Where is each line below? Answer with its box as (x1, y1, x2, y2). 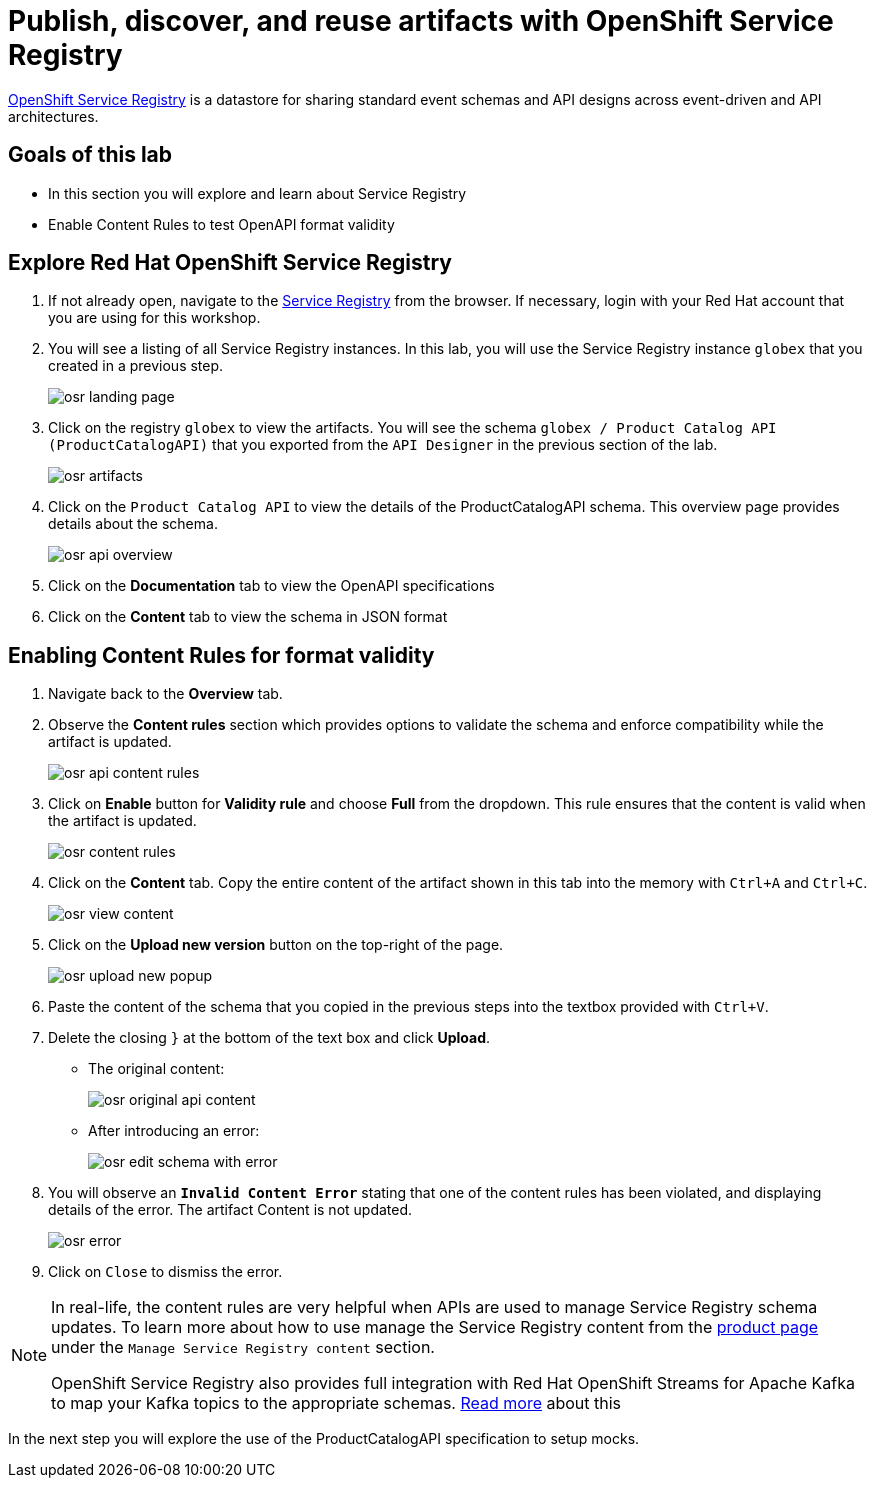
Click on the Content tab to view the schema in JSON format (48, 608, 448, 626)
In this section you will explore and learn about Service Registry (48, 184, 467, 202)
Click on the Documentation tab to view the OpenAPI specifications (48, 577, 495, 595)
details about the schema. (48, 515, 218, 533)
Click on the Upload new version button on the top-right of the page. (48, 936, 504, 954)
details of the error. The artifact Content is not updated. (48, 1201, 413, 1219)
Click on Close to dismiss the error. (48, 1263, 283, 1281)
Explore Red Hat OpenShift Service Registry (8, 250, 453, 276)
